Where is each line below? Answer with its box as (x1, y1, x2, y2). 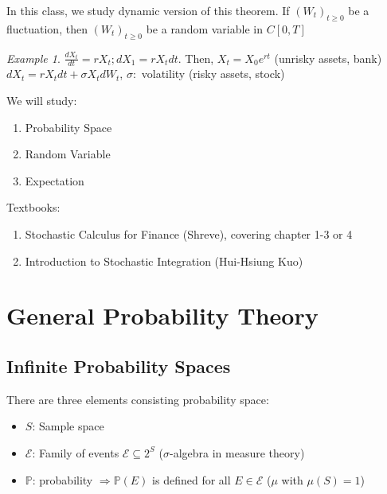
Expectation (25, 172, 84, 189)
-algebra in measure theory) (169, 444, 305, 461)
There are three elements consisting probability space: (6, 391, 269, 407)
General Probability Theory (6, 299, 319, 332)
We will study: (6, 92, 77, 109)
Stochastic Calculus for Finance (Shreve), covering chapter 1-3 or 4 (25, 225, 353, 242)
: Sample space (32, 418, 104, 434)
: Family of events (32, 444, 119, 461)
